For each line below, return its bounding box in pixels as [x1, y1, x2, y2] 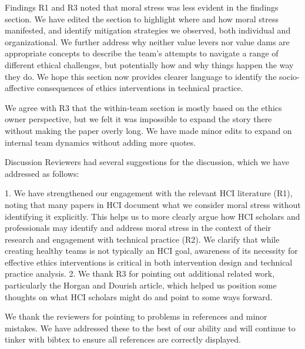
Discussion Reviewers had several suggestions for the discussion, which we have [5, 156, 289, 168]
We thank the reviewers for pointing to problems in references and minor [5, 310, 267, 323]
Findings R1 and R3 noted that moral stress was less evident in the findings [5, 1, 279, 13]
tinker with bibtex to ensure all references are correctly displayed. [5, 333, 241, 345]
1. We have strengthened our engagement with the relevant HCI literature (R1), [5, 187, 293, 199]
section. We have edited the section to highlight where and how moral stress [5, 12, 279, 25]
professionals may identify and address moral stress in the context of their [5, 222, 272, 234]
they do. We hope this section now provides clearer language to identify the [5, 70, 277, 82]
